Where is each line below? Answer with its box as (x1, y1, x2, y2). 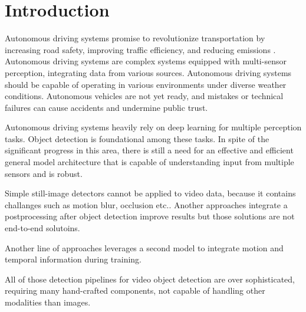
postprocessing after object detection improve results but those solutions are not (5, 210, 295, 222)
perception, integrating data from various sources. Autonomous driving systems (5, 66, 292, 78)
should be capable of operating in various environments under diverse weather (5, 78, 287, 90)
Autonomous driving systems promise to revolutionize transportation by (5, 32, 265, 44)
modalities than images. (5, 296, 91, 308)
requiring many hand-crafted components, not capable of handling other (5, 284, 265, 297)
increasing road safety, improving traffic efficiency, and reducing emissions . (5, 43, 276, 55)
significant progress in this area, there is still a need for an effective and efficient (5, 144, 294, 156)
